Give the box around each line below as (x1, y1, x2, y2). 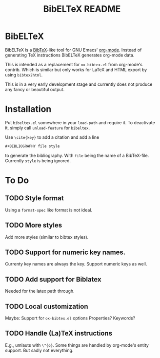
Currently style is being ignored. (5, 157, 71, 164)
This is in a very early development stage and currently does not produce (5, 81, 153, 87)
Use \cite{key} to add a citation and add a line (5, 134, 100, 140)
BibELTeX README (43, 3, 121, 15)
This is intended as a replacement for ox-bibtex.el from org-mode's (5, 61, 143, 67)
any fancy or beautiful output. (5, 86, 65, 92)
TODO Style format (5, 194, 64, 203)
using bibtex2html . (5, 72, 43, 77)
